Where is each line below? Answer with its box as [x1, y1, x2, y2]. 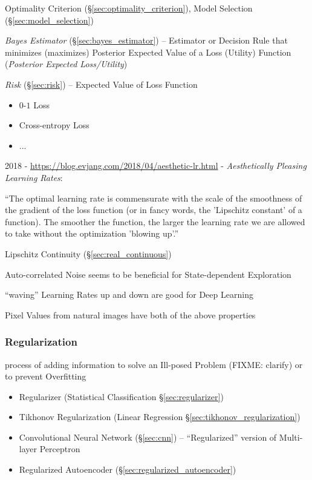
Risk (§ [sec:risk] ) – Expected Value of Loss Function [5, 77, 198, 90]
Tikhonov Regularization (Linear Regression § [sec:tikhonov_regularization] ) [19, 410, 301, 423]
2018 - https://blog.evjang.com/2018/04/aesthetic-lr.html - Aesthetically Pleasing [5, 159, 307, 172]
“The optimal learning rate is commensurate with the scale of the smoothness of [5, 191, 302, 204]
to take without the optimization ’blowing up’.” [5, 227, 179, 240]
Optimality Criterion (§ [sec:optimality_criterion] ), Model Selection [5, 2, 253, 14]
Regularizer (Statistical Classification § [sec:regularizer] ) [19, 390, 224, 403]
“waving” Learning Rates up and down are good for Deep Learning [5, 288, 253, 301]
